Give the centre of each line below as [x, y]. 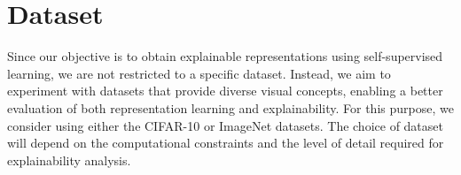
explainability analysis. [69, 160]
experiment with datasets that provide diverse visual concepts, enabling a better [225, 91]
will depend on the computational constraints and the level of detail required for [226, 143]
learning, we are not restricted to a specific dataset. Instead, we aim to [199, 73]
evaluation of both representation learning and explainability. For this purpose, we [230, 107]
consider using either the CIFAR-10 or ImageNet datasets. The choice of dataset [225, 125]
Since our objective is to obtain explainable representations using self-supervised [225, 56]
